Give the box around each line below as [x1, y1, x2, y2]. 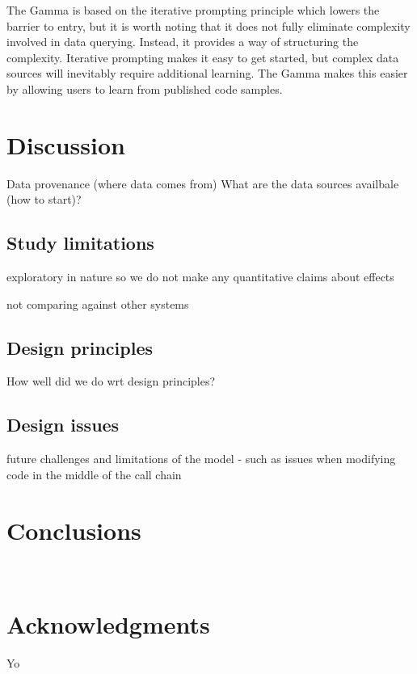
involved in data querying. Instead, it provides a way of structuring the [6, 33, 359, 50]
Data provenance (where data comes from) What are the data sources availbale [6, 175, 399, 192]
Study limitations [6, 230, 154, 255]
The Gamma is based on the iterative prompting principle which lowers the [6, 2, 380, 18]
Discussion [6, 128, 125, 161]
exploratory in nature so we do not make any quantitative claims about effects [6, 268, 394, 285]
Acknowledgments [6, 608, 210, 641]
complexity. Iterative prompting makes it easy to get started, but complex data [6, 48, 399, 65]
